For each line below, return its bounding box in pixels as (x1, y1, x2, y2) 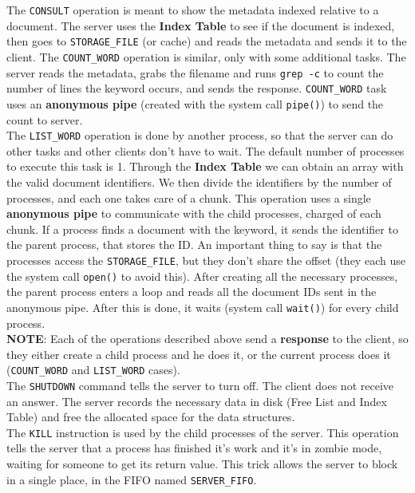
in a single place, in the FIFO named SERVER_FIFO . (6, 471, 257, 487)
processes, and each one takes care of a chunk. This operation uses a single (6, 189, 371, 206)
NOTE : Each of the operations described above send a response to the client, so (6, 330, 409, 347)
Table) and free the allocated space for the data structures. (6, 408, 295, 425)
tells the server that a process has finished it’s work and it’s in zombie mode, (6, 440, 382, 456)
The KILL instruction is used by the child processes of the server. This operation (6, 424, 399, 440)
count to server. (6, 111, 83, 128)
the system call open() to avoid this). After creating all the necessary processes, (6, 267, 398, 284)
